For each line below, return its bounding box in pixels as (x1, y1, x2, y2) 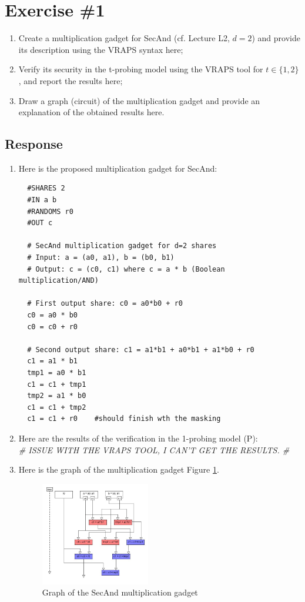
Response (5, 135, 63, 153)
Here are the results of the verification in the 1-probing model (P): (18, 432, 258, 444)
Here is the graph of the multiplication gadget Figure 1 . (18, 463, 219, 476)
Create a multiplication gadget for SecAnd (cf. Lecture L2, (18, 32, 230, 44)
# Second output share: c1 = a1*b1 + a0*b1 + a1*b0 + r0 (27, 345, 254, 354)
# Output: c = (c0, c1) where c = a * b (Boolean (27, 265, 225, 273)
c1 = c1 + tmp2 (27, 403, 86, 412)
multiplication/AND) (18, 276, 99, 285)
